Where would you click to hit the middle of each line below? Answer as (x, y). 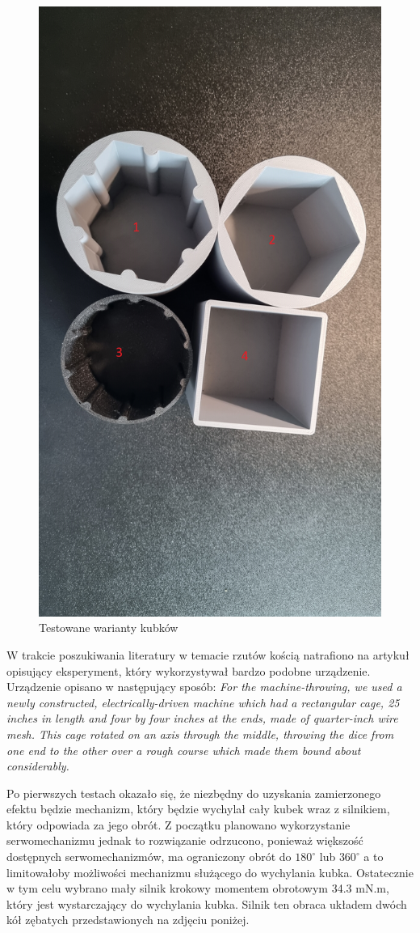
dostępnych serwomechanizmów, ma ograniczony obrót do (149, 857)
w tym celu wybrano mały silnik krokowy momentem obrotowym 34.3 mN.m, (198, 888)
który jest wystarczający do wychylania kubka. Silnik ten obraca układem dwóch (207, 903)
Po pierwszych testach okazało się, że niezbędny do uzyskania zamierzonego (194, 793)
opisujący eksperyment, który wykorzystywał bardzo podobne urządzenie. (189, 670)
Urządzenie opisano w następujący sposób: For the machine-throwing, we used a (204, 687)
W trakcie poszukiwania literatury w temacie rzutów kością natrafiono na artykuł (208, 654)
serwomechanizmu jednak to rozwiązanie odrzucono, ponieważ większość (185, 840)
